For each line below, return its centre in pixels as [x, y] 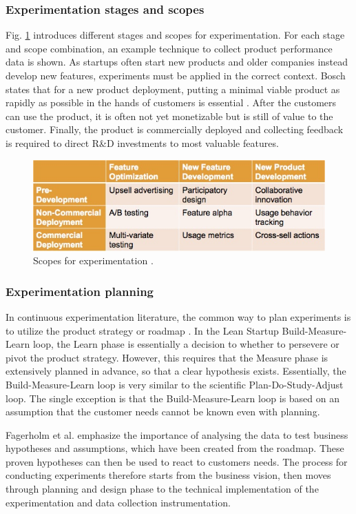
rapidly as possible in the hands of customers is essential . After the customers [171, 102]
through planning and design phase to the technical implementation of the [162, 489]
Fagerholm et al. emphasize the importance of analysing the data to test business [177, 434]
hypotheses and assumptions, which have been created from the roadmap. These [175, 448]
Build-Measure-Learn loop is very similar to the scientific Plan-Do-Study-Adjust [175, 384]
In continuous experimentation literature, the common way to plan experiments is [178, 316]
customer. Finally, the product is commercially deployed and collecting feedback [175, 129]
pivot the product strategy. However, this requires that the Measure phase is [167, 357]
